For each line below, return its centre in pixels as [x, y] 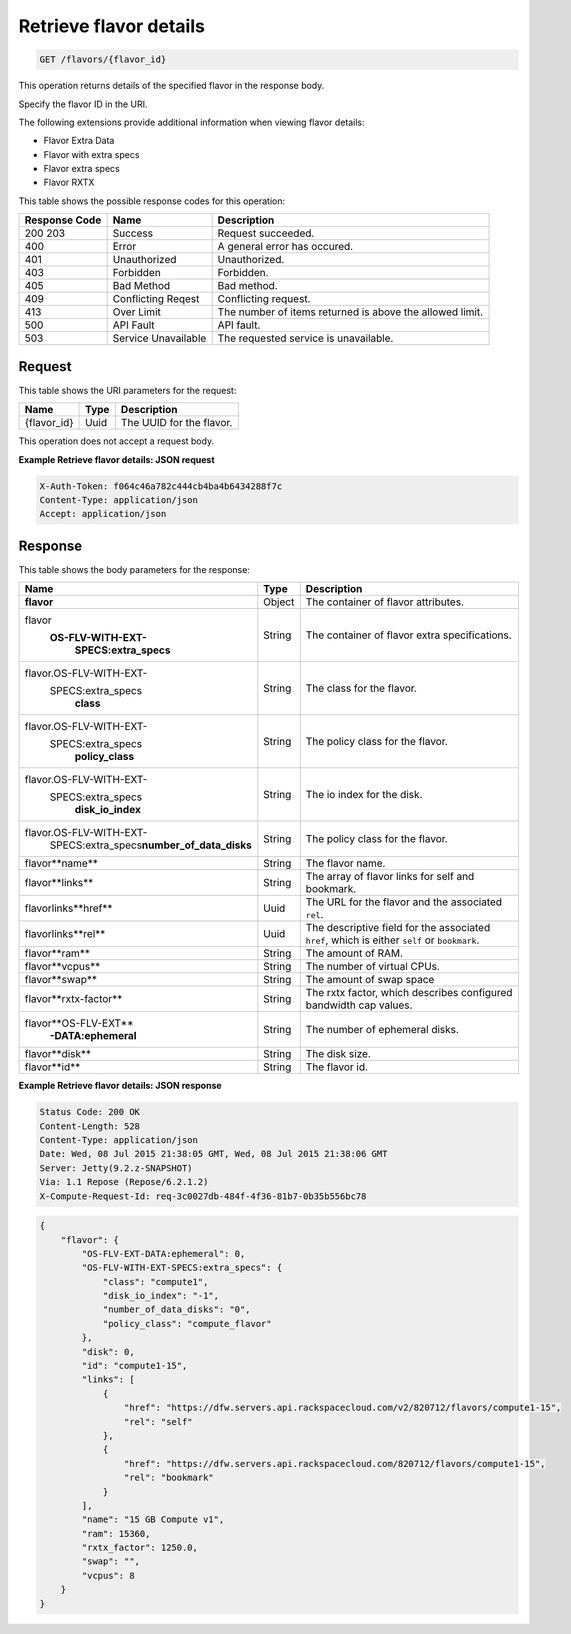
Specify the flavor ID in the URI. [83, 104]
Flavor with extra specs [91, 154]
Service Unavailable [159, 338]
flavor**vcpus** [62, 967]
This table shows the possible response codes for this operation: [152, 201]
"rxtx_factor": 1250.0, [140, 1548]
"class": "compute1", [155, 1281]
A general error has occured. [285, 247]
